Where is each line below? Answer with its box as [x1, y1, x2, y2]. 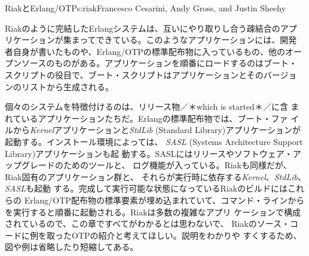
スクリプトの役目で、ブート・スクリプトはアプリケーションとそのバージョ [5, 68, 297, 81]
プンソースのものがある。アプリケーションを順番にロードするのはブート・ [5, 57, 298, 69]
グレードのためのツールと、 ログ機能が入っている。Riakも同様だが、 [21, 159, 292, 171]
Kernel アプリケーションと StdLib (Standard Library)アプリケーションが [30, 124, 301, 136]
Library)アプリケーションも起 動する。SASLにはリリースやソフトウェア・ [5, 147, 293, 159]
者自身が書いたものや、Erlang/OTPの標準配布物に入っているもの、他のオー [5, 45, 302, 57]
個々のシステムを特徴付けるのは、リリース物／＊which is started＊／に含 [5, 100, 288, 113]
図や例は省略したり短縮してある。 [5, 240, 139, 253]
